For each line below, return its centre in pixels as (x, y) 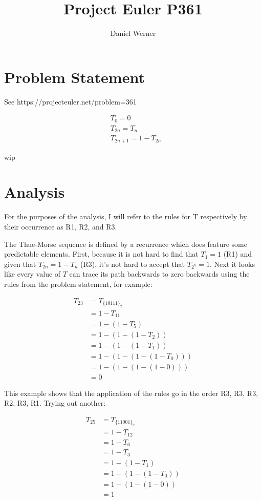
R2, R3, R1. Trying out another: (55, 403)
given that (20, 264)
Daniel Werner (133, 33)
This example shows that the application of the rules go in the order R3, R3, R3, (131, 393)
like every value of (32, 274)
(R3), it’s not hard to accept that (133, 264)
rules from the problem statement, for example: (78, 284)
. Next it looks (232, 264)
